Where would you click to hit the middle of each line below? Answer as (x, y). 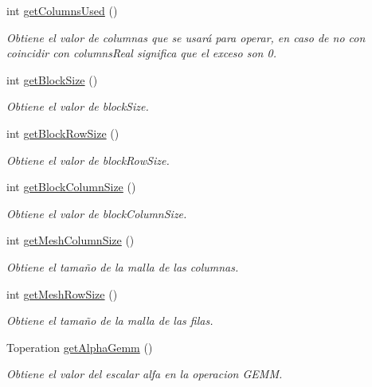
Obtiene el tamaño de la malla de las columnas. (123, 266)
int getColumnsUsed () (62, 10)
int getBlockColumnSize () (71, 187)
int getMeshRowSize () (62, 293)
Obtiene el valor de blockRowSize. (88, 160)
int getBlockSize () (52, 79)
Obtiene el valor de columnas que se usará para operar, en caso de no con (186, 37)
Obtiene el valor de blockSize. (78, 106)
